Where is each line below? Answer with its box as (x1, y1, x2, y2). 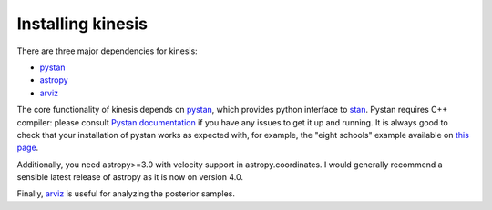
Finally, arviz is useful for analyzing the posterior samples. (16, 188, 236, 199)
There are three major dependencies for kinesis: (16, 45, 198, 56)
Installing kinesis (16, 14, 149, 34)
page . (16, 142, 39, 154)
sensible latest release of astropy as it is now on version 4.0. (16, 172, 243, 183)
